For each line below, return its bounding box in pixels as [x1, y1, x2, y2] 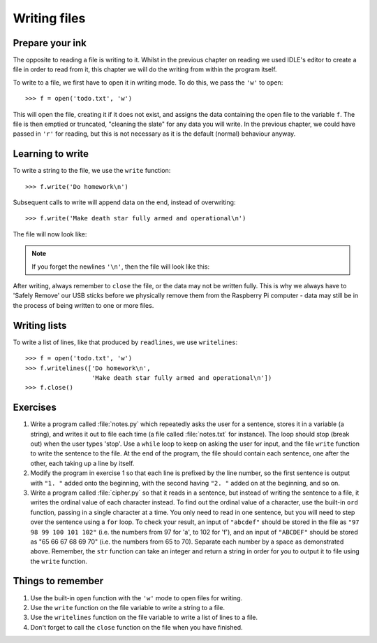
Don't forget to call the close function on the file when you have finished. [30, 623, 244, 631]
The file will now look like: [13, 229, 87, 238]
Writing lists [13, 319, 67, 332]
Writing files [13, 10, 86, 26]
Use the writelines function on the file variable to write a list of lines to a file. [30, 613, 258, 622]
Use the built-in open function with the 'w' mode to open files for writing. [30, 593, 243, 602]
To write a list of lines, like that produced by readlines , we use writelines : [13, 338, 238, 346]
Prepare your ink [13, 37, 87, 49]
